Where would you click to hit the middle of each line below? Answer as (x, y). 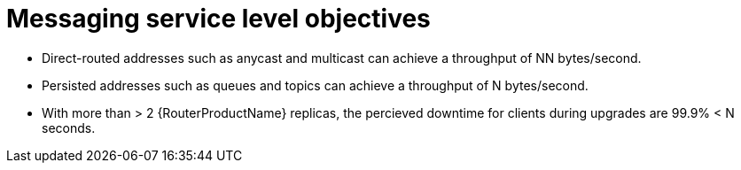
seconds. (69, 127)
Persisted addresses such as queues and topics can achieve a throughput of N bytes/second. (315, 85)
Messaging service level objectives (218, 19)
